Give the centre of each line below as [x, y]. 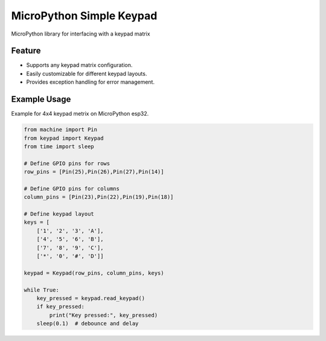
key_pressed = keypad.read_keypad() [91, 298]
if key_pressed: [60, 307]
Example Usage [41, 99]
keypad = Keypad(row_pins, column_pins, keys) [94, 273]
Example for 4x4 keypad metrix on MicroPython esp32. [80, 114]
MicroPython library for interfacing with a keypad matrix [81, 34]
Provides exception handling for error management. [91, 82]
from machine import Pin [61, 130]
